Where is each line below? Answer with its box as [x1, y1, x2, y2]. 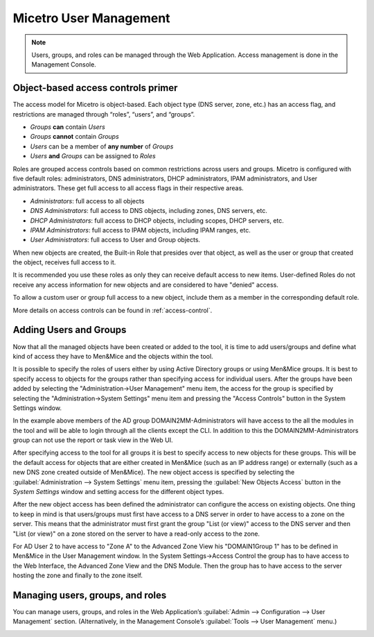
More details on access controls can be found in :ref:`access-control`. [12, 306, 213, 314]
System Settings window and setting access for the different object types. [12, 488, 224, 496]
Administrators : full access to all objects [30, 196, 145, 205]
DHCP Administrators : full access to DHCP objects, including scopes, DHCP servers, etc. [30, 216, 284, 225]
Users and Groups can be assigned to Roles [30, 152, 156, 160]
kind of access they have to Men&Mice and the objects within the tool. [12, 352, 214, 360]
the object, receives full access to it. [12, 258, 116, 266]
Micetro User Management [12, 10, 170, 26]
